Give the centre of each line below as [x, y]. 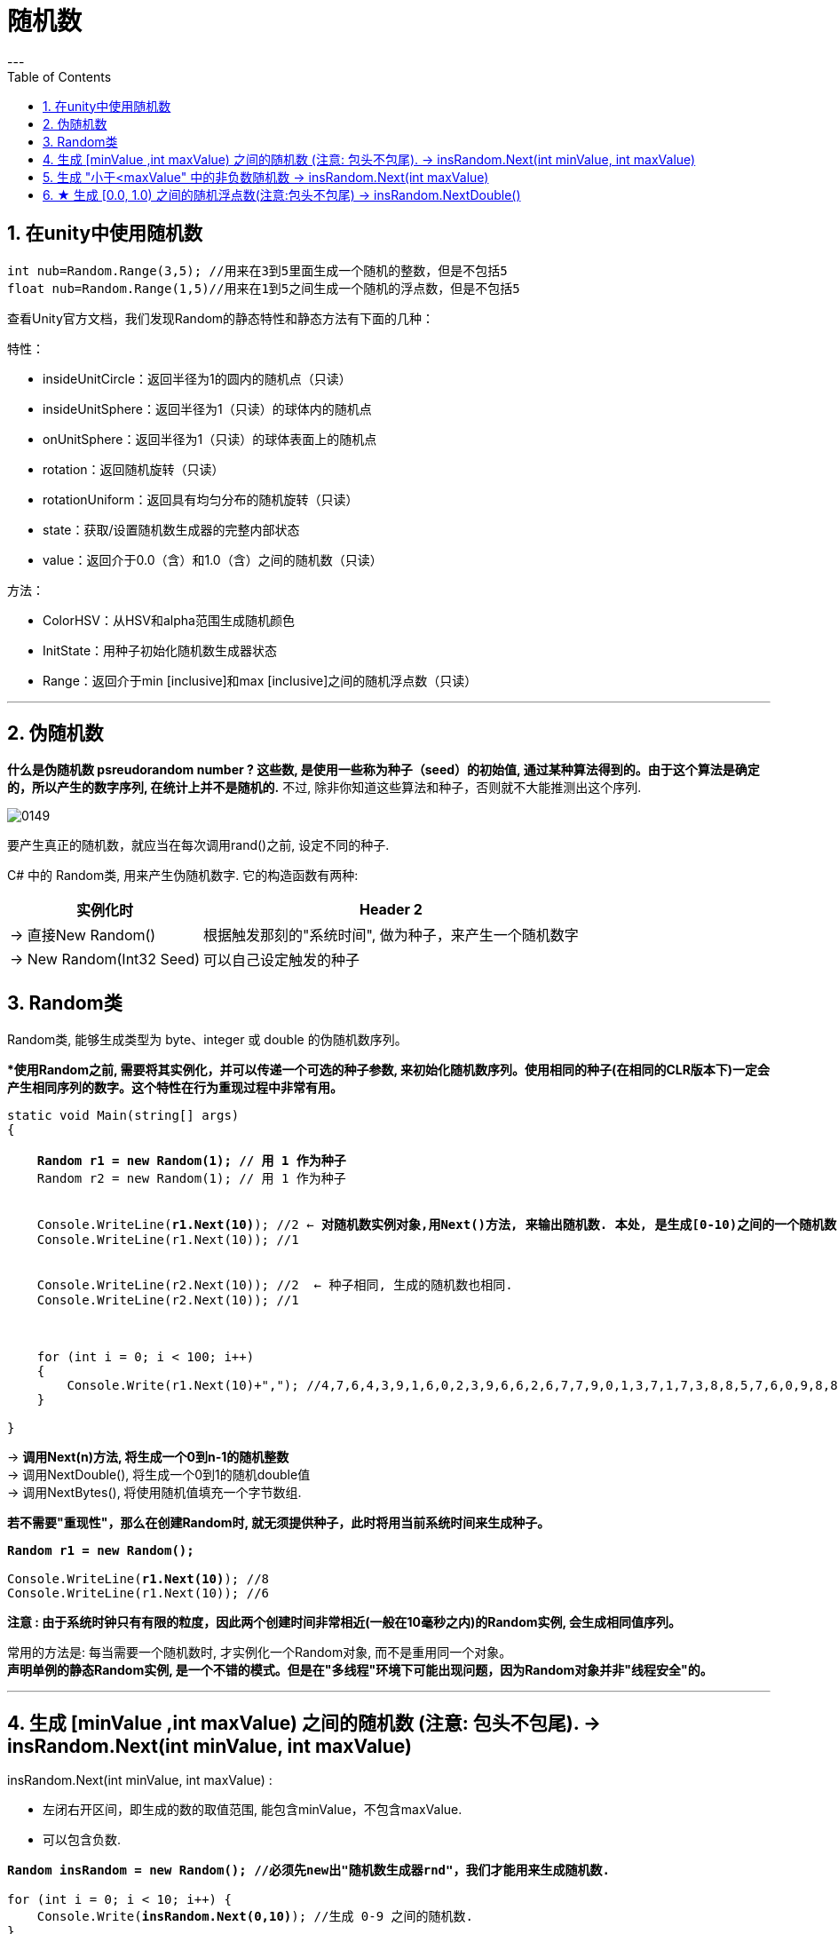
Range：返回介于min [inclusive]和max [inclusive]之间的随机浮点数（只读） [260, 680]
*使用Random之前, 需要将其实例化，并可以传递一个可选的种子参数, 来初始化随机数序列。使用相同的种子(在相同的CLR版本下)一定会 [389, 1070]
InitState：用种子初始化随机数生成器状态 [160, 650]
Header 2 [391, 910]
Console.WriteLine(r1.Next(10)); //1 [168, 1240]
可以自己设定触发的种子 [282, 960]
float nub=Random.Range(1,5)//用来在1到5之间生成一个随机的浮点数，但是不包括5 [264, 288]
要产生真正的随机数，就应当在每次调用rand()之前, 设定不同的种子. [198, 845]
